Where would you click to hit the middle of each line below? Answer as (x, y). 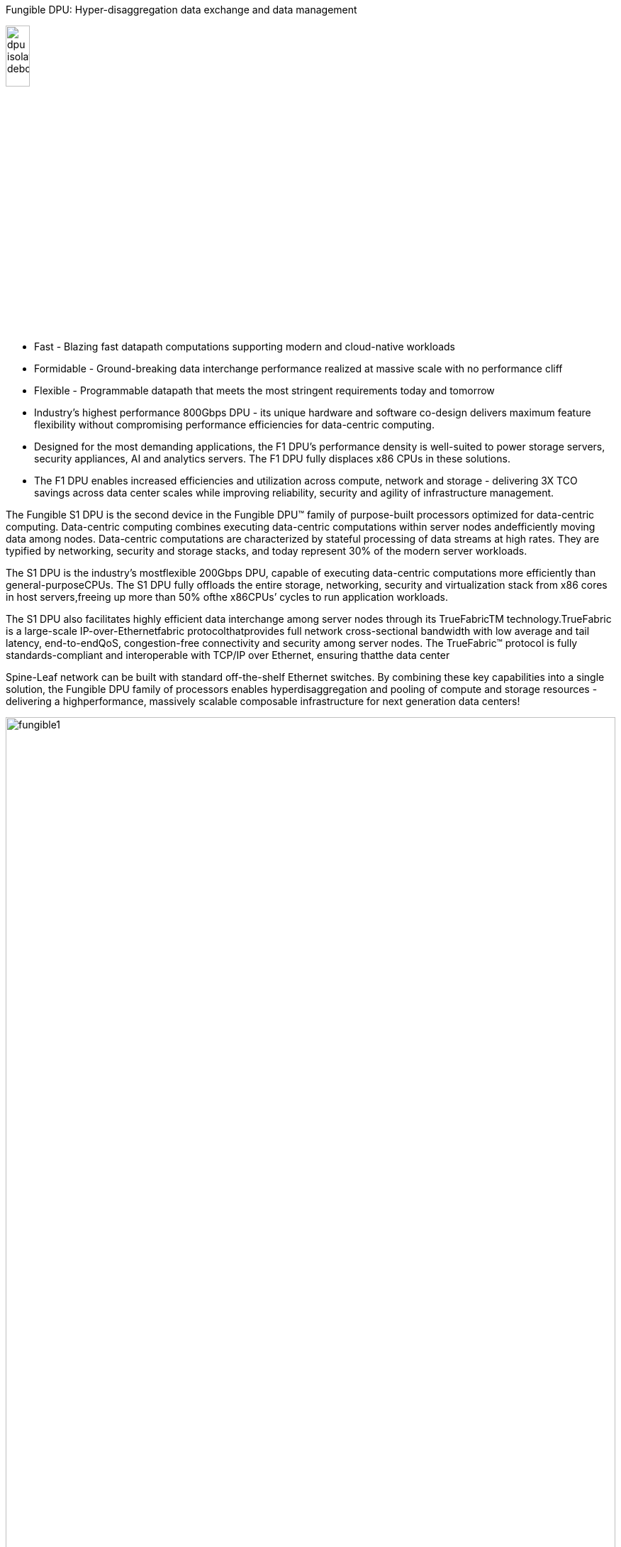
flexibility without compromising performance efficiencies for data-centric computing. (234, 425)
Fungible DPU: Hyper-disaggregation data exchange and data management (181, 10)
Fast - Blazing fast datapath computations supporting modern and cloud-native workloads (245, 347)
